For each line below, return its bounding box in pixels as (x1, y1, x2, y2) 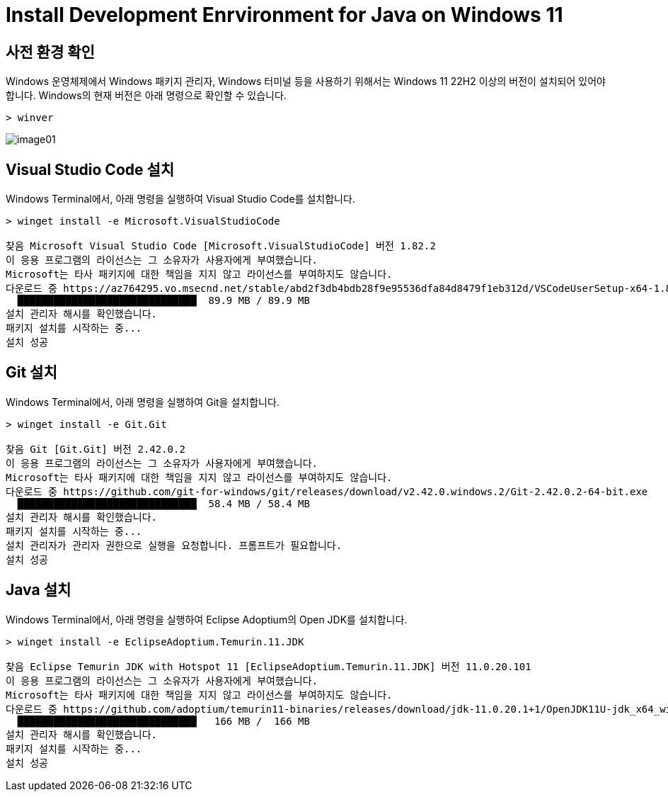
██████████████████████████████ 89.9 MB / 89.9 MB (17, 295, 310, 307)
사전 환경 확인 (6, 43, 95, 61)
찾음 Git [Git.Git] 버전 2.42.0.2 (6, 443, 185, 455)
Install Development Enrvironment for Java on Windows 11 (6, 3, 563, 27)
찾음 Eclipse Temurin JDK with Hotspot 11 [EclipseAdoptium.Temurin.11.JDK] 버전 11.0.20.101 (6, 660, 531, 672)
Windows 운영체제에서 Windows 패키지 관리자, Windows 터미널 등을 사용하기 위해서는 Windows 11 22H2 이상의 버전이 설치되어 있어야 (6, 75, 606, 88)
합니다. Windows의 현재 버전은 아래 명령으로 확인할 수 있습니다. (6, 89, 287, 102)
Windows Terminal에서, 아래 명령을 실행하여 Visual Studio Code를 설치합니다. (6, 193, 355, 205)
